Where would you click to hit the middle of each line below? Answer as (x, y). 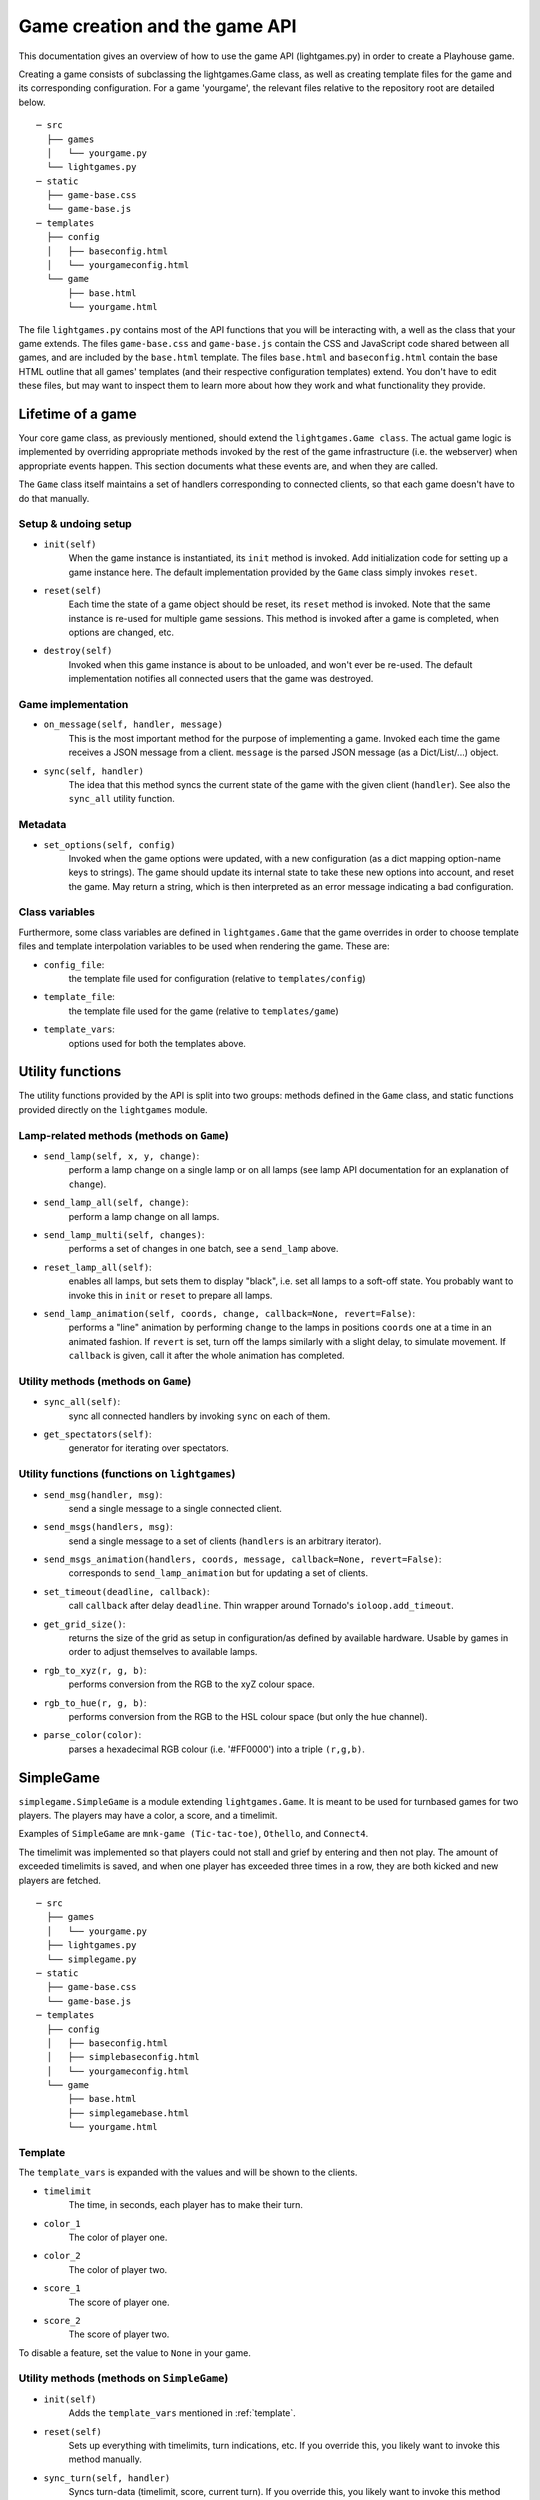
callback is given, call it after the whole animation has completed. (206, 1356)
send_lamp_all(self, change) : (116, 1202)
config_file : (74, 964)
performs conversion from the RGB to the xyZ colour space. (191, 1684)
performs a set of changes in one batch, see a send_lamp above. (203, 1249)
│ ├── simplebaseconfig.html (123, 2057)
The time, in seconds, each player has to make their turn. (186, 2205)
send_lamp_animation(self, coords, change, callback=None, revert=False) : (229, 1313)
